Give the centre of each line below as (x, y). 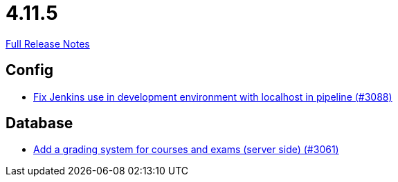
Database (39, 123)
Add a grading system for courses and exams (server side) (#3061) (186, 150)
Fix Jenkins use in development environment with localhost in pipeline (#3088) (213, 97)
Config (29, 70)
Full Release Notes (48, 43)
